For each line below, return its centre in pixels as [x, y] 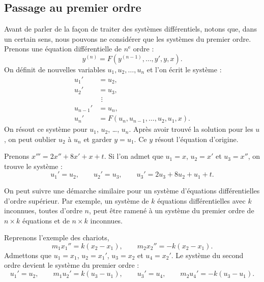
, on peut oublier [30, 139]
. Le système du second [207, 255]
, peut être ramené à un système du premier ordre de [171, 210]
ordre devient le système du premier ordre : [72, 265]
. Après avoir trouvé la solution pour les [191, 129]
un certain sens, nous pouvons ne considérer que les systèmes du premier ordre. [128, 38]
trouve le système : [33, 166]
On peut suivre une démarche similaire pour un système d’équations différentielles [132, 190]
